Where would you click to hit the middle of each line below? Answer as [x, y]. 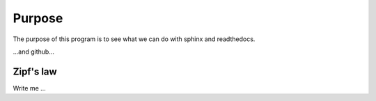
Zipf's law [35, 71]
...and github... [34, 52]
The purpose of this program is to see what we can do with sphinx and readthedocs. [134, 39]
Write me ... [30, 88]
